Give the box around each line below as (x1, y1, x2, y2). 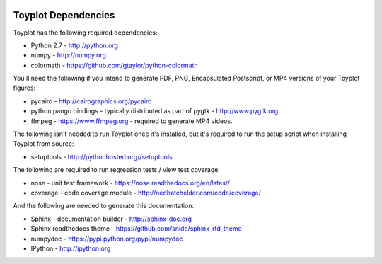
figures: (13, 84, 36, 92)
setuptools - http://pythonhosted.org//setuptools (30, 152, 173, 161)
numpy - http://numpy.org (30, 51, 106, 59)
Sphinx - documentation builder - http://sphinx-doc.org (30, 214, 192, 223)
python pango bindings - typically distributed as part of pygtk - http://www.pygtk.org (30, 107, 279, 115)
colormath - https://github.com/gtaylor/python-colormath (30, 61, 198, 69)
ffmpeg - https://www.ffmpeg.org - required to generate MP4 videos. (30, 117, 233, 125)
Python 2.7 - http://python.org (30, 41, 119, 50)
